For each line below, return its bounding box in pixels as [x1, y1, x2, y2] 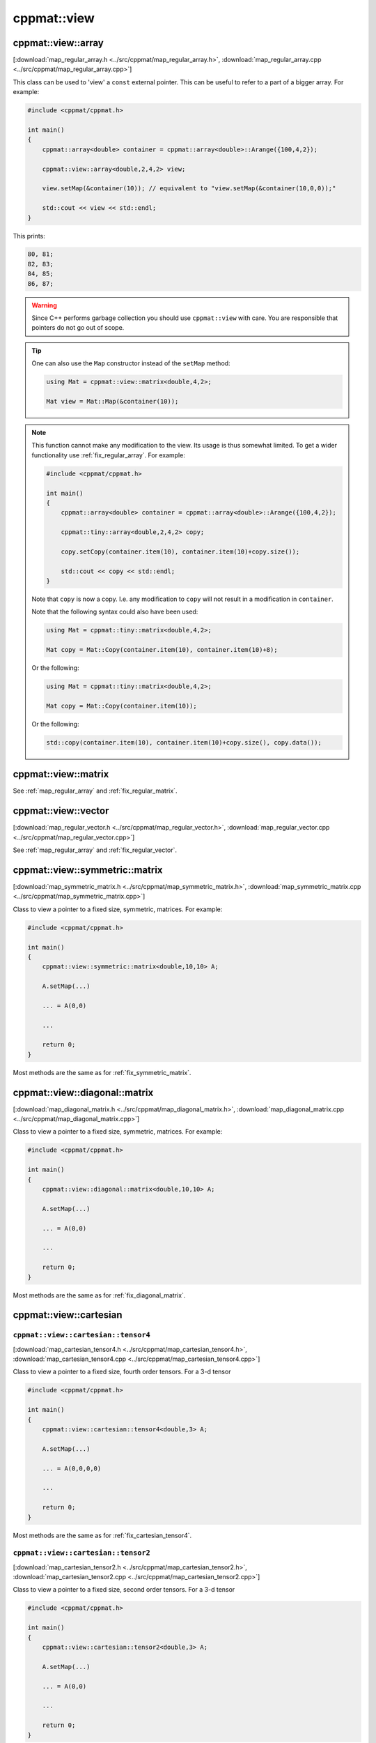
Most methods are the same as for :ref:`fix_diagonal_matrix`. [13, 1291, 186, 1300]
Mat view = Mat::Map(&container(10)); [46, 397, 179, 405]
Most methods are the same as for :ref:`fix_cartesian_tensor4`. [13, 1531, 192, 1539]
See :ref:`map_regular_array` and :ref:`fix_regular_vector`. [13, 846, 178, 854]
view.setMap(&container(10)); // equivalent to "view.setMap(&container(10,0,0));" [42, 185, 336, 192]
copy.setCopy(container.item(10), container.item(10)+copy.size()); [61, 547, 300, 556]
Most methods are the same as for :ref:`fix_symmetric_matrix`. [13, 1068, 191, 1076]
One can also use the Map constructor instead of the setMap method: [31, 359, 230, 367]
